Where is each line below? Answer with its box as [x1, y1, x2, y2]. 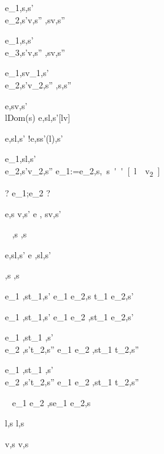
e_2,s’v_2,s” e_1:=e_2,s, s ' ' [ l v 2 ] [5, 164, 160, 179]
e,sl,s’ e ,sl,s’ [5, 248, 51, 261]
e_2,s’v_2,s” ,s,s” [5, 78, 72, 91]
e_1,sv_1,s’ [5, 66, 49, 79]
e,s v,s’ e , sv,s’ [5, 207, 61, 220]
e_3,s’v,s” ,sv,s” [5, 45, 65, 58]
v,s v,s [5, 437, 29, 450]
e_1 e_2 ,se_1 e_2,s [12, 396, 91, 409]
